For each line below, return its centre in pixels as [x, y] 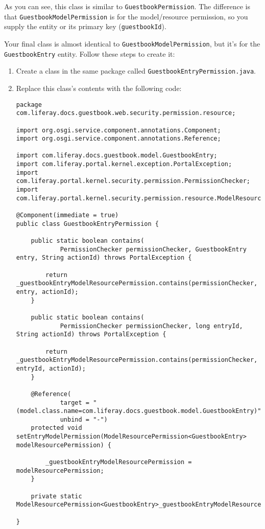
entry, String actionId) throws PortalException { [104, 258]
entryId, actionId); [51, 368]
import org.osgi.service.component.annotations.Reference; [118, 139]
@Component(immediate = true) [67, 215]
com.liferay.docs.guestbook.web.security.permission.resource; [126, 113]
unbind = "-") [84, 419]
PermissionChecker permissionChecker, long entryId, [151, 326]
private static [56, 496]
